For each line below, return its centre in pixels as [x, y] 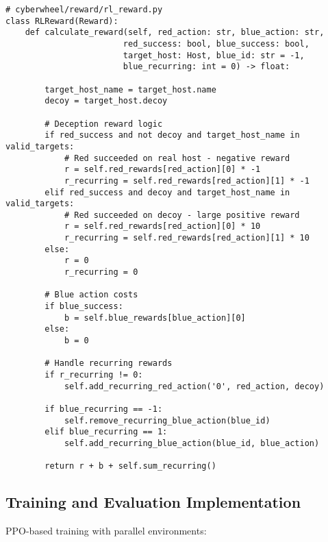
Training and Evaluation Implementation [153, 502]
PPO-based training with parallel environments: [106, 531]
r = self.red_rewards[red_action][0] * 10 [162, 226]
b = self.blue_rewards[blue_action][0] [155, 318]
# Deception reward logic [104, 124]
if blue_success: [84, 307]
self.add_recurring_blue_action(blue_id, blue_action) [192, 443]
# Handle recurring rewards [109, 364]
